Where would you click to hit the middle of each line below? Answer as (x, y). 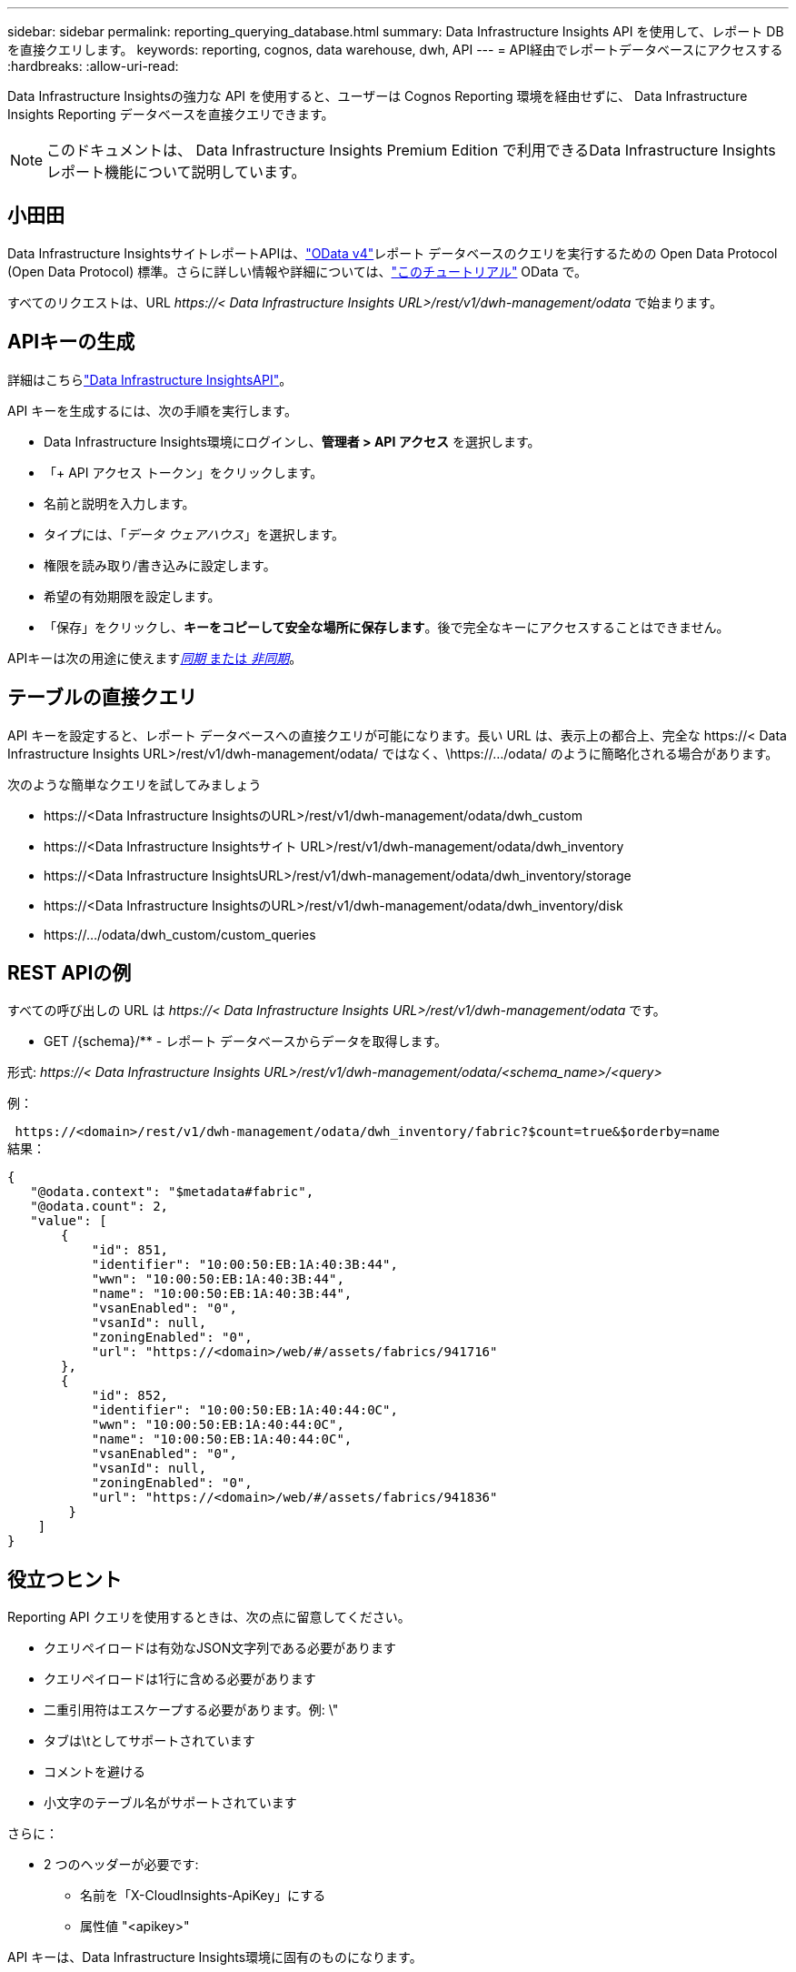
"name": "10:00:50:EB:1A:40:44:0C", (222, 1439)
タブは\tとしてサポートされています (149, 1741)
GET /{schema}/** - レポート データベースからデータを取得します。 (245, 1041)
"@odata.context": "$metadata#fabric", (172, 1192)
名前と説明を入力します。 (119, 503)
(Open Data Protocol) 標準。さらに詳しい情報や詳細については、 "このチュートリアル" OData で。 (297, 271)
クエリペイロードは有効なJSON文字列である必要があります (220, 1648)
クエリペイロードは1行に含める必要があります (180, 1679)
